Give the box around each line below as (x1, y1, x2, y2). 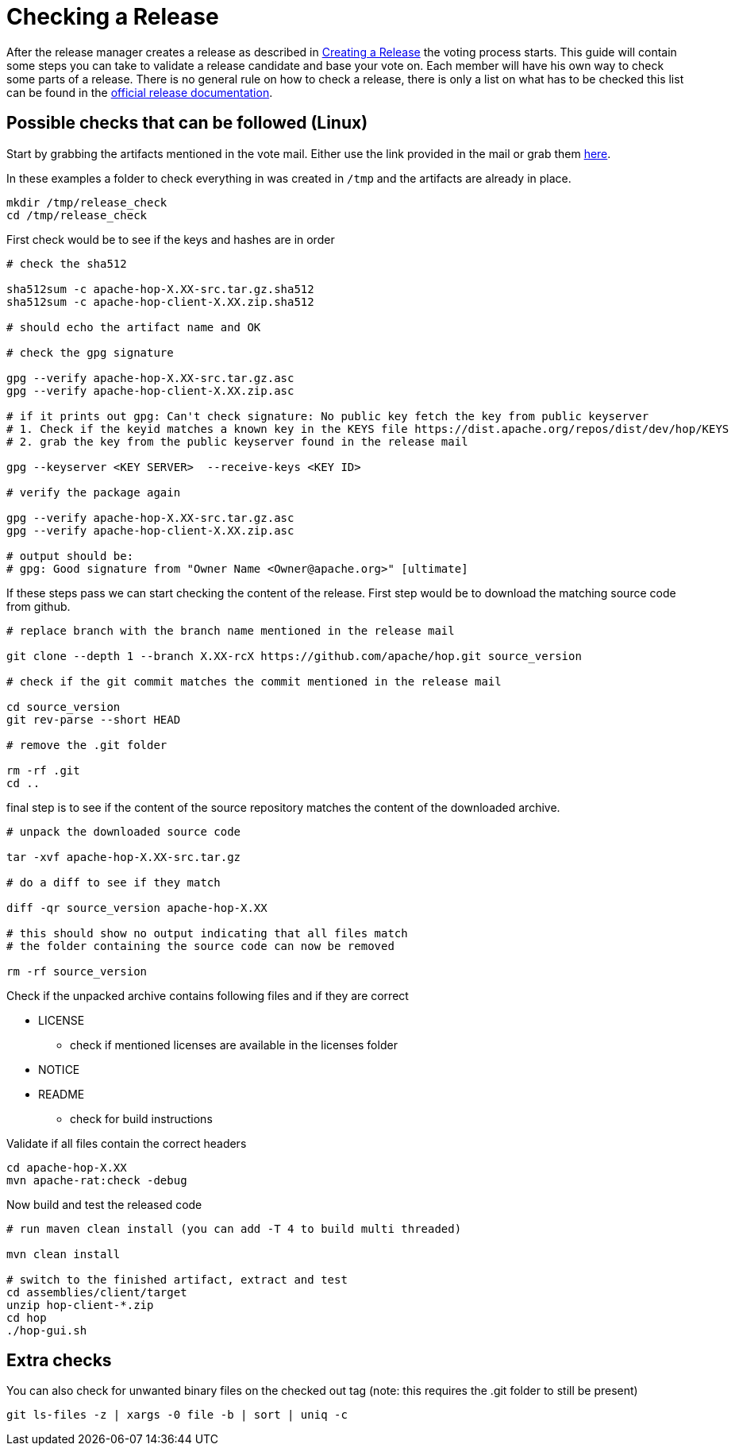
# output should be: (6, 549, 134, 562)
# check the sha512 (6, 257, 127, 270)
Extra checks (6, 1350, 112, 1371)
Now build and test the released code (6, 1197, 202, 1211)
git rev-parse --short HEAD (6, 712, 181, 726)
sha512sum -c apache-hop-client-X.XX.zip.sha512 (6, 295, 314, 308)
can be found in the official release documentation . (6, 85, 273, 99)
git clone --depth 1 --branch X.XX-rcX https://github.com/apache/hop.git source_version (6, 649, 582, 662)
